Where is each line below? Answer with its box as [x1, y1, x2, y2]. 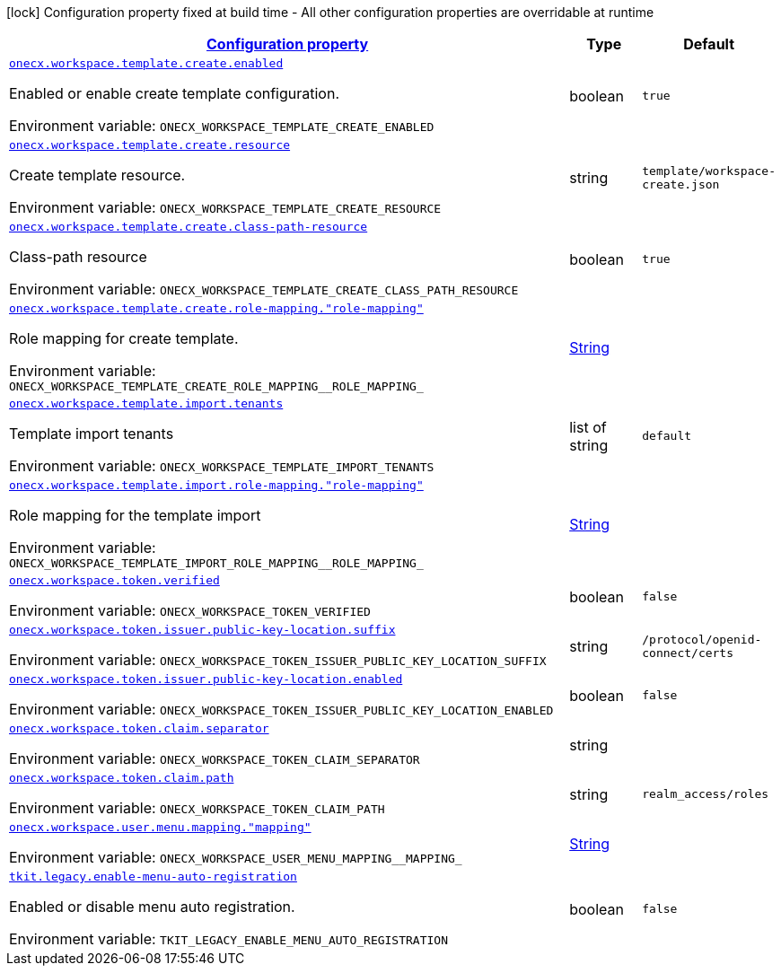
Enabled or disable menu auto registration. [9, 898, 295, 916]
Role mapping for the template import [9, 506, 261, 524]
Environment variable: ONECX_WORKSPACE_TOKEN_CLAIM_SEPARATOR [9, 749, 420, 767]
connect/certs [642, 645, 734, 660]
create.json [642, 177, 720, 191]
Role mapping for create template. [9, 329, 239, 347]
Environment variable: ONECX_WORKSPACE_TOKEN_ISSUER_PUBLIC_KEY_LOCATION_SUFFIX [9, 651, 547, 669]
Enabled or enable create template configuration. [9, 84, 340, 102]
